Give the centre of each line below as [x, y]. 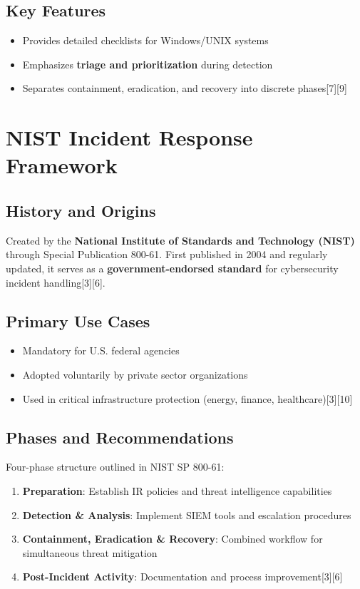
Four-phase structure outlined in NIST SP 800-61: [115, 467]
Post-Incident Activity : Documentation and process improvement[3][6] [182, 577]
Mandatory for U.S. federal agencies [101, 350]
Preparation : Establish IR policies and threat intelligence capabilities [177, 490]
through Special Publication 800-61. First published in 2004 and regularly [167, 254]
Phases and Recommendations [120, 437]
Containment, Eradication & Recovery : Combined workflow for [173, 539]
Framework [62, 165]
